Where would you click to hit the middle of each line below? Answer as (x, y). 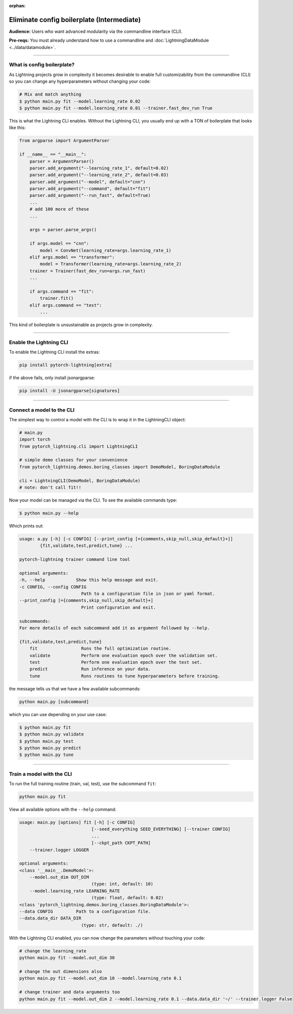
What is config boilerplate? (42, 65)
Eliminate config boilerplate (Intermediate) (75, 20)
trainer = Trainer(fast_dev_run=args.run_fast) (88, 271)
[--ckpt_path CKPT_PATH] (121, 843)
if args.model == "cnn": (59, 243)
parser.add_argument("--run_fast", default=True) (90, 195)
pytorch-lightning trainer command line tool (75, 559)
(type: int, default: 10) (122, 884)
